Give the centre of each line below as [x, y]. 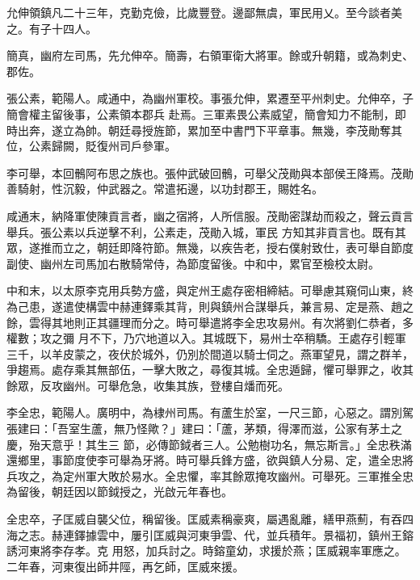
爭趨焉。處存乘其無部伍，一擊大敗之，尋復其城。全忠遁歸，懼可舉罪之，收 [204, 370]
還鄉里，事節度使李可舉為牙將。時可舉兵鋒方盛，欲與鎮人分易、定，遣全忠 [204, 460]
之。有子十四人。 [52, 28]
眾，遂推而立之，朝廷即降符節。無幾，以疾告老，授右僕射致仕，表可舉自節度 [210, 248]
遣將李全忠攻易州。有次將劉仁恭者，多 [311, 322]
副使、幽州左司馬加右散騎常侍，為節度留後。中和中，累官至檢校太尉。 [193, 263]
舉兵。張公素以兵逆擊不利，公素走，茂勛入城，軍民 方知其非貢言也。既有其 [206, 231]
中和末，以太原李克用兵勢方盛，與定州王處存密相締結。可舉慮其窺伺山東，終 [210, 290]
